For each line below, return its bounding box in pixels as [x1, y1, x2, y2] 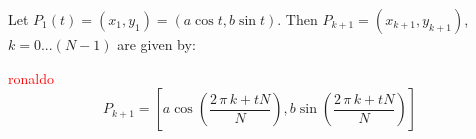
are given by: [117, 34, 196, 54]
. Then [277, 9, 318, 29]
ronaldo [8, 67, 54, 88]
